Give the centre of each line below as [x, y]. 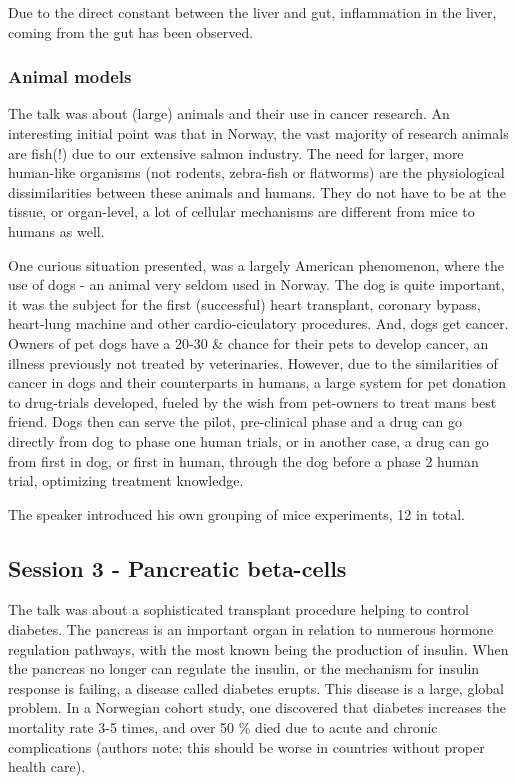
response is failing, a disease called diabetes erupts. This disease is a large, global [256, 687]
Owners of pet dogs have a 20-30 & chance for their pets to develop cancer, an [248, 342]
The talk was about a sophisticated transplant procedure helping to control [238, 609]
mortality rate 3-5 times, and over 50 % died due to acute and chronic [223, 727]
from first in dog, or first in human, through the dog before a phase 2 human [243, 460]
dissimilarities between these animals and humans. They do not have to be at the [257, 191]
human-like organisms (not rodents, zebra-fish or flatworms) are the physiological [256, 172]
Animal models [70, 76]
